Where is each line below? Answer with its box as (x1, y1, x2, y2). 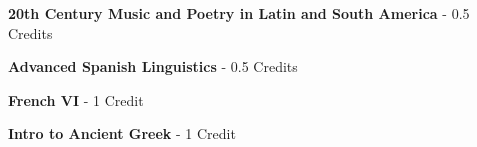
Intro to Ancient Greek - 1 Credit (8, 123, 236, 144)
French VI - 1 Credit (8, 89, 144, 110)
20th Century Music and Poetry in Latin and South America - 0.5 (8, 3, 470, 23)
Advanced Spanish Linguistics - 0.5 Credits (8, 56, 298, 77)
